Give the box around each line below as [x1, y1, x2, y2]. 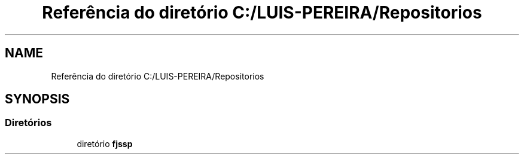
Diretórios [5, 117, 52, 129]
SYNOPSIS [5, 91, 70, 107]
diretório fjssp [77, 138, 133, 149]
